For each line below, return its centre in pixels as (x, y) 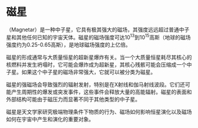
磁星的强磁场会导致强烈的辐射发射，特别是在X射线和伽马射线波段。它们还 (96, 84)
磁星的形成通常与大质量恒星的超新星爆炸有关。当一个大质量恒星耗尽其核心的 (99, 57)
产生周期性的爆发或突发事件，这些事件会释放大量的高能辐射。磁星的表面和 (101, 91)
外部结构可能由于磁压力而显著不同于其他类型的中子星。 (73, 99)
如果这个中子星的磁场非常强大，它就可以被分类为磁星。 (89, 72)
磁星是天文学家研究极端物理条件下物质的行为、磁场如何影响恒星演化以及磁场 (99, 111)
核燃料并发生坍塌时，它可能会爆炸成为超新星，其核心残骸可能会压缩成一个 (96, 64)
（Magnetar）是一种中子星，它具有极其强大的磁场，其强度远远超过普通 (93, 29)
